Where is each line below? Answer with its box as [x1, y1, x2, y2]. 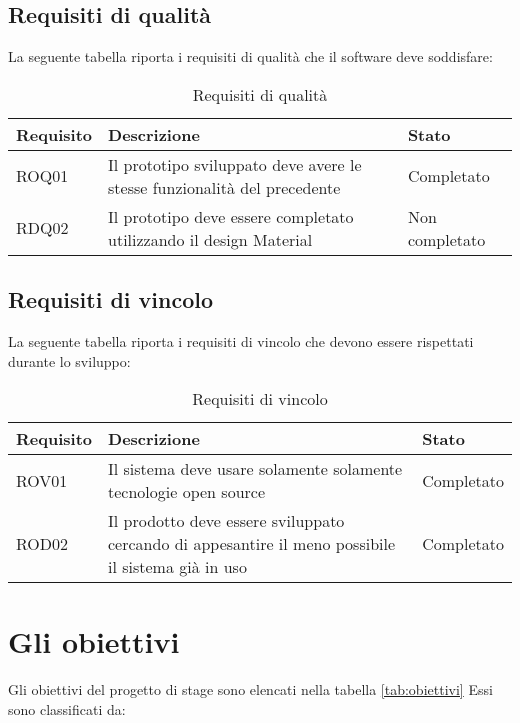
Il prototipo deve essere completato [108, 204, 354, 228]
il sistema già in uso [108, 555, 247, 579]
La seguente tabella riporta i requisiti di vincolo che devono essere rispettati [8, 331, 474, 351]
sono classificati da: [8, 698, 126, 719]
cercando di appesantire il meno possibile [108, 532, 396, 556]
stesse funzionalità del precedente [108, 175, 341, 199]
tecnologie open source [108, 480, 266, 504]
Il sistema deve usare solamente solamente [108, 457, 403, 481]
